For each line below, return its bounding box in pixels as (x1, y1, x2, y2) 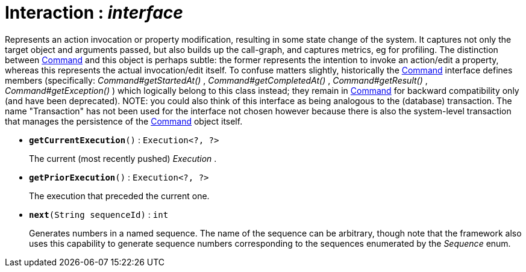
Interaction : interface (5, 2, 183, 23)
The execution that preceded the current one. (29, 190, 210, 201)
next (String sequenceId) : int (29, 209, 169, 220)
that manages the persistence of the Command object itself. (5, 116, 243, 126)
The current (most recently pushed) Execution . (29, 153, 217, 164)
